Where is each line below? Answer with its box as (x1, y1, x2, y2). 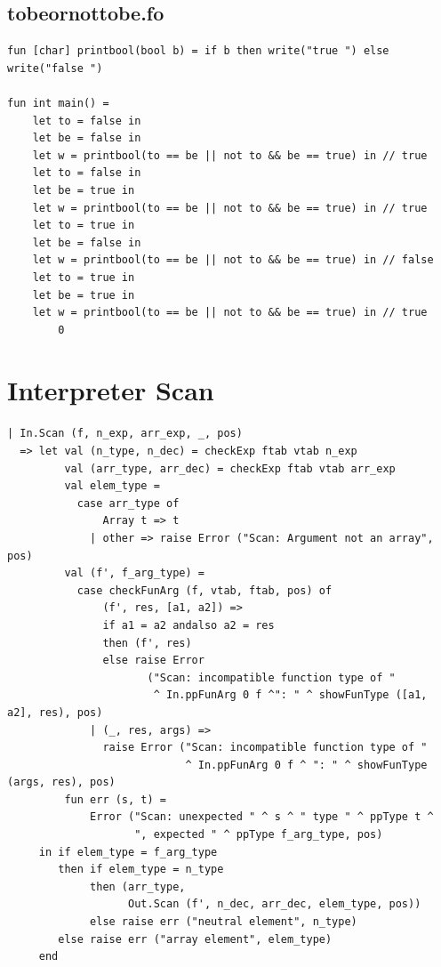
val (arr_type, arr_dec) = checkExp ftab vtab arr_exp (64, 462, 396, 475)
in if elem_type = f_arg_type (38, 845, 218, 858)
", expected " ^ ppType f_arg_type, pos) (134, 828, 383, 842)
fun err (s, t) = (64, 793, 166, 806)
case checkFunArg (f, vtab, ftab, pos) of (76, 584, 333, 597)
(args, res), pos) (7, 776, 116, 789)
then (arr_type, (90, 880, 186, 893)
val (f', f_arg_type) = (64, 567, 204, 580)
